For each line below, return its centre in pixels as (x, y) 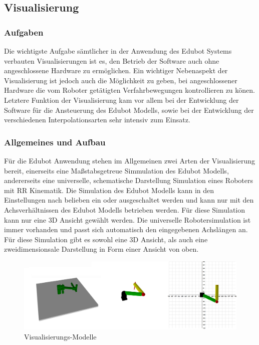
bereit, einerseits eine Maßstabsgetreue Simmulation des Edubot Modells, (116, 170)
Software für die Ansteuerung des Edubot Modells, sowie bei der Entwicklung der (129, 110)
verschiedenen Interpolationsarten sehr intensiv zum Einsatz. (97, 120)
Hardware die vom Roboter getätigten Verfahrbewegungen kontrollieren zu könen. (129, 90)
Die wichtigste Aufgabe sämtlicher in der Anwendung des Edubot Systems (118, 51)
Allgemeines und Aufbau (55, 142)
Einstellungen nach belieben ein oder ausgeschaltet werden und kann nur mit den (129, 200)
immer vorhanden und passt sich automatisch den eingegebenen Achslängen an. (126, 229)
